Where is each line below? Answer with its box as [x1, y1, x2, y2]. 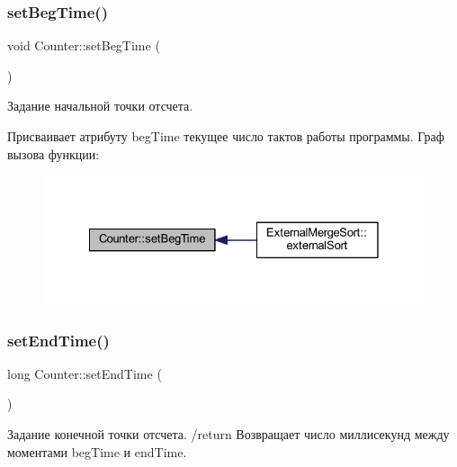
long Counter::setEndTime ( [7, 364, 162, 382]
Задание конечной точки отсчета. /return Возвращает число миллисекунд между [7, 425, 450, 443]
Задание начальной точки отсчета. [7, 96, 193, 115]
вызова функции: [7, 144, 100, 163]
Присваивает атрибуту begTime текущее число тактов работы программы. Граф [7, 127, 444, 145]
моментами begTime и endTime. [7, 442, 187, 461]
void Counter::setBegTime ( [7, 36, 160, 55]
